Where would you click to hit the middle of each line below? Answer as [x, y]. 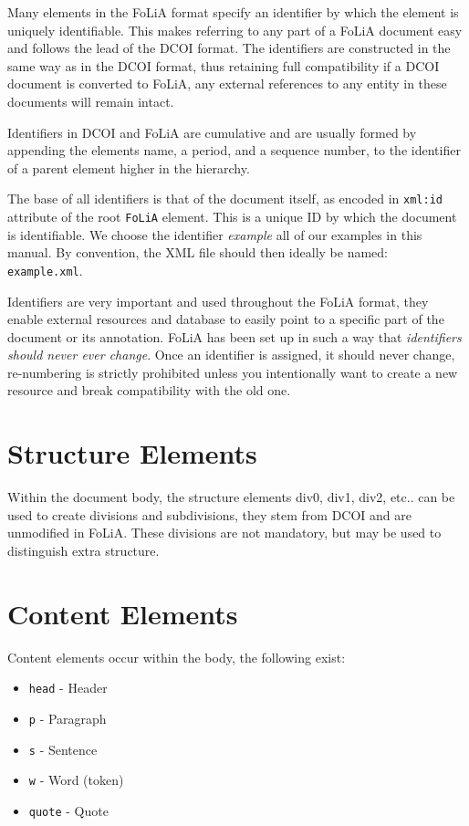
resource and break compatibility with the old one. [149, 390]
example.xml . [45, 270]
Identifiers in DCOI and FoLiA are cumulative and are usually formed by [212, 132]
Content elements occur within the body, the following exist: [177, 657]
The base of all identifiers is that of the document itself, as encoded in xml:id [225, 199]
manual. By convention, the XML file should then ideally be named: [198, 252]
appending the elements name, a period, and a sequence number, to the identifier [234, 150]
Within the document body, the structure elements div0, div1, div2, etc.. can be [231, 497]
